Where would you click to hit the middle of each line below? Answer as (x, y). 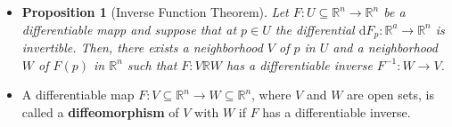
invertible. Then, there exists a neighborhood (142, 48)
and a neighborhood (385, 48)
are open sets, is (390, 95)
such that (152, 64)
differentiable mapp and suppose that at (129, 29)
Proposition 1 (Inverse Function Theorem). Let (155, 12)
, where (271, 95)
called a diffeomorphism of (100, 111)
